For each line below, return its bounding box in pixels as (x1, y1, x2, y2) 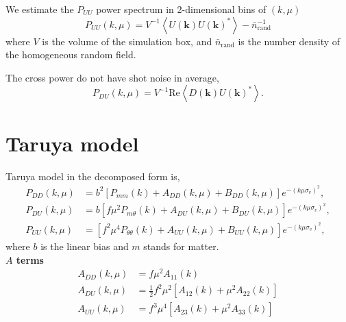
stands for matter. (143, 238, 219, 253)
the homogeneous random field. (5, 47, 136, 62)
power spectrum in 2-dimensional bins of (96, 2, 267, 16)
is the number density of (238, 34, 341, 48)
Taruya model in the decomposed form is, (5, 169, 180, 183)
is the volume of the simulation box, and (42, 34, 212, 48)
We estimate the (5, 2, 74, 16)
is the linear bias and (40, 238, 129, 253)
